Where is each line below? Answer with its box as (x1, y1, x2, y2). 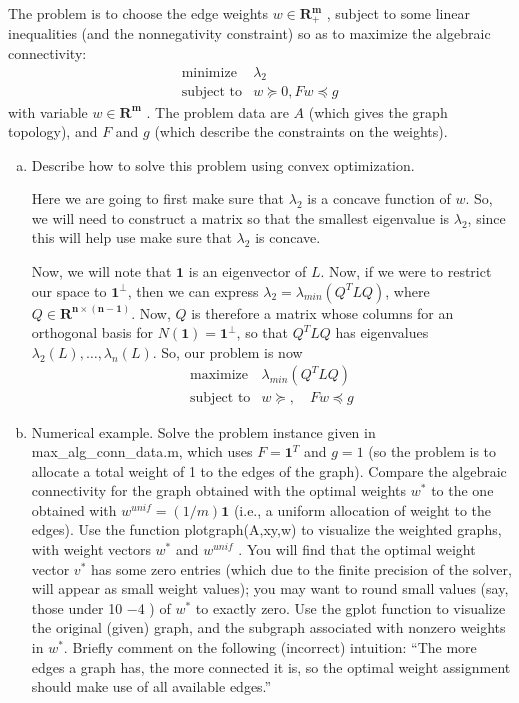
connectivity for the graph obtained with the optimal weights (31, 480, 407, 501)
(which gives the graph (308, 101, 448, 122)
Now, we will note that (31, 261, 172, 282)
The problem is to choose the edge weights (8, 3, 268, 23)
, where (385, 280, 430, 301)
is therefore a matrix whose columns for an (191, 302, 454, 323)
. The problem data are (146, 101, 289, 122)
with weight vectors (31, 539, 151, 560)
